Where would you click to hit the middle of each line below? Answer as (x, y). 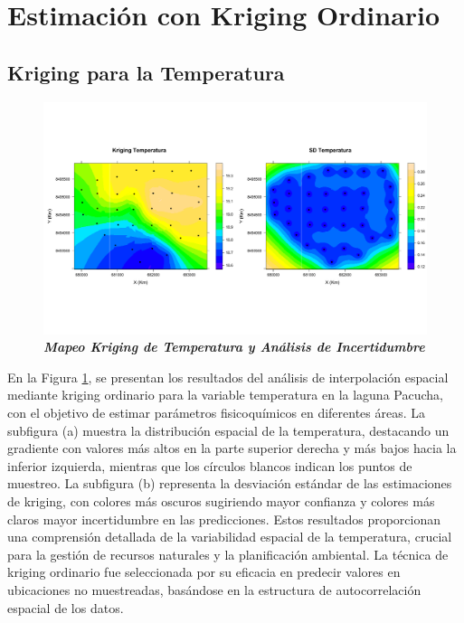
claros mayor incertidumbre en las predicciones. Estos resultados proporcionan (224, 519)
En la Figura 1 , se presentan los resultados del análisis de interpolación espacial (228, 377)
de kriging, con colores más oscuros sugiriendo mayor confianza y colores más (221, 501)
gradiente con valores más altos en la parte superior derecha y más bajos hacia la (232, 448)
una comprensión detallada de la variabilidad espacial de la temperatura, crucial (230, 537)
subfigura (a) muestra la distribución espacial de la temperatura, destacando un (228, 430)
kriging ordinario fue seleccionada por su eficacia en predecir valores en (204, 572)
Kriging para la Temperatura (146, 72)
